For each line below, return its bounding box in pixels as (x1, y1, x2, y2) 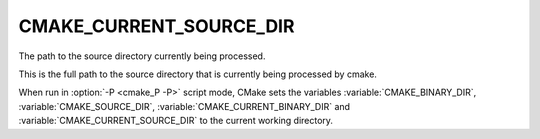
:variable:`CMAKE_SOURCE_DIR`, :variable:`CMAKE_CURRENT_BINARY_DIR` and (18, 100, 350, 112)
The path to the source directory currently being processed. (18, 50, 266, 62)
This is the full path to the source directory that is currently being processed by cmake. (18, 68, 377, 80)
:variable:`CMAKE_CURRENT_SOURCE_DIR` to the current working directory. (18, 115, 334, 127)
